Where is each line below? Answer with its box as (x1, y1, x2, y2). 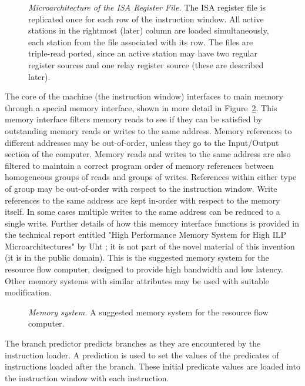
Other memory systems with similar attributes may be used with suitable (5, 274, 269, 287)
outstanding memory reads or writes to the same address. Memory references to (5, 124, 292, 137)
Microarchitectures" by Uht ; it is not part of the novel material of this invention (5, 239, 295, 252)
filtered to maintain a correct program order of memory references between (5, 159, 274, 171)
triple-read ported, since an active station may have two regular (28, 47, 257, 59)
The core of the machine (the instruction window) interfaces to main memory (5, 90, 283, 102)
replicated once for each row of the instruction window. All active (28, 12, 264, 25)
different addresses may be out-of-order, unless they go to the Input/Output (5, 136, 279, 148)
